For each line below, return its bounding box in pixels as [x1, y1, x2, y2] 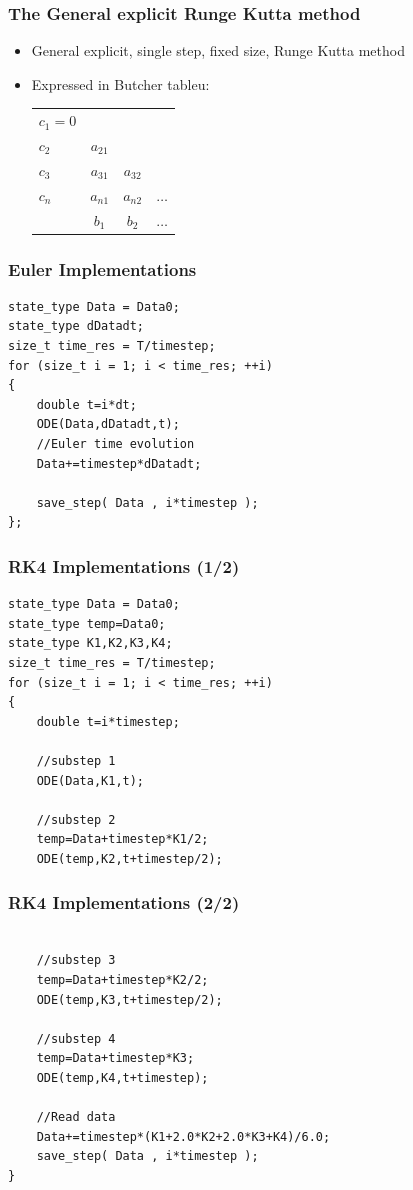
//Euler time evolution [36, 437, 195, 451]
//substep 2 [36, 812, 116, 827]
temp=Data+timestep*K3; [36, 1051, 195, 1066]
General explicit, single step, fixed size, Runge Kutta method [31, 40, 405, 61]
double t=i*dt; [36, 397, 137, 412]
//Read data [36, 1110, 116, 1125]
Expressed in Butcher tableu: [31, 73, 210, 94]
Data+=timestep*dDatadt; [36, 456, 202, 471]
